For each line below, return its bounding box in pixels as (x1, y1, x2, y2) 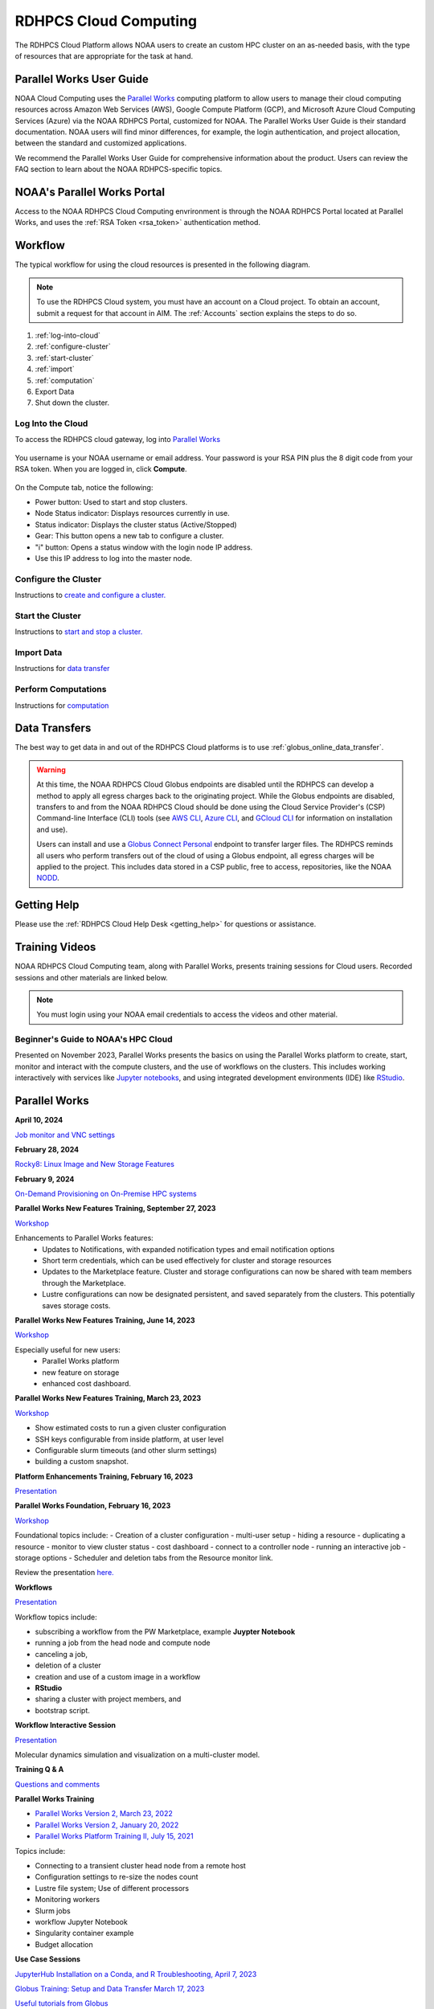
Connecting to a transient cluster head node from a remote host (35, 1861, 247, 1871)
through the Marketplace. (42, 1278, 126, 1287)
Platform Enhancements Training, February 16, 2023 (14, 1471, 193, 1481)
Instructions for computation (14, 700, 109, 710)
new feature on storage (42, 1367, 120, 1377)
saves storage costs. (42, 1300, 111, 1310)
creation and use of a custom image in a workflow (35, 1671, 201, 1681)
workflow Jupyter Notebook (35, 1917, 128, 1926)
